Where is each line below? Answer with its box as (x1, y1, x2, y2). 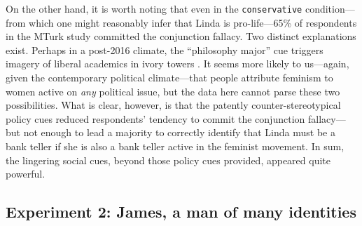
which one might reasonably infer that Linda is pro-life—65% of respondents (29, 15, 357, 29)
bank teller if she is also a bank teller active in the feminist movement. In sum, (6, 139, 344, 153)
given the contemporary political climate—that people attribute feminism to (6, 70, 333, 85)
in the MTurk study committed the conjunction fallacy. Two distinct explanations (6, 29, 356, 44)
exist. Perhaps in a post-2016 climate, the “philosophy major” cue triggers (6, 42, 323, 57)
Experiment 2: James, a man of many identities (6, 201, 356, 222)
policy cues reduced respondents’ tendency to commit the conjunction (6, 111, 305, 126)
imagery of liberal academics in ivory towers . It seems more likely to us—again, (6, 56, 349, 71)
